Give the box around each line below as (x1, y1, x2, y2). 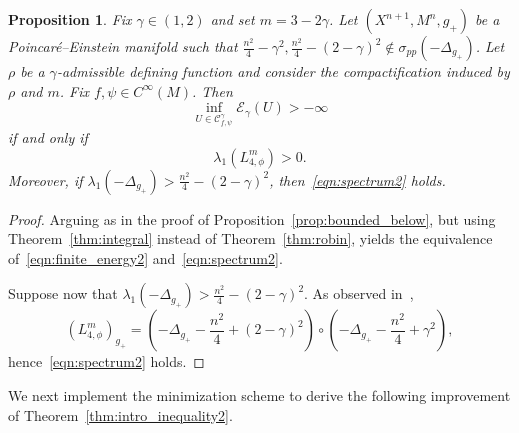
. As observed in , (304, 283, 414, 304)
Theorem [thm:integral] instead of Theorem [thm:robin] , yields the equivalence (8, 228, 493, 249)
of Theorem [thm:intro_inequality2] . (8, 404, 233, 425)
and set (210, 9, 255, 29)
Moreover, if (8, 169, 83, 190)
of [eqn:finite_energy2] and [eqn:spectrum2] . (8, 247, 283, 268)
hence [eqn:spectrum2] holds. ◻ (8, 351, 205, 372)
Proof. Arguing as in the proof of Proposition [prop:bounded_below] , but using (8, 208, 496, 229)
